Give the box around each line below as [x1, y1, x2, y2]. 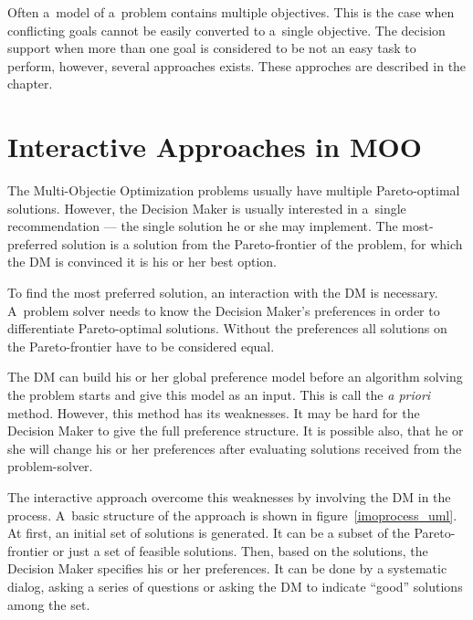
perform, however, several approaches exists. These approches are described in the [7, 56, 467, 75]
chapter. [7, 74, 53, 93]
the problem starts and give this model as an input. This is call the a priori [7, 385, 431, 405]
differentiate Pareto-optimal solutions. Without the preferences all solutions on [7, 319, 447, 338]
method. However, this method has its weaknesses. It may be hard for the [7, 403, 420, 422]
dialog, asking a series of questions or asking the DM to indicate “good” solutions [7, 576, 463, 595]
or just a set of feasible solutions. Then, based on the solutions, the [52, 541, 428, 560]
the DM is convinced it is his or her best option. [7, 252, 277, 271]
